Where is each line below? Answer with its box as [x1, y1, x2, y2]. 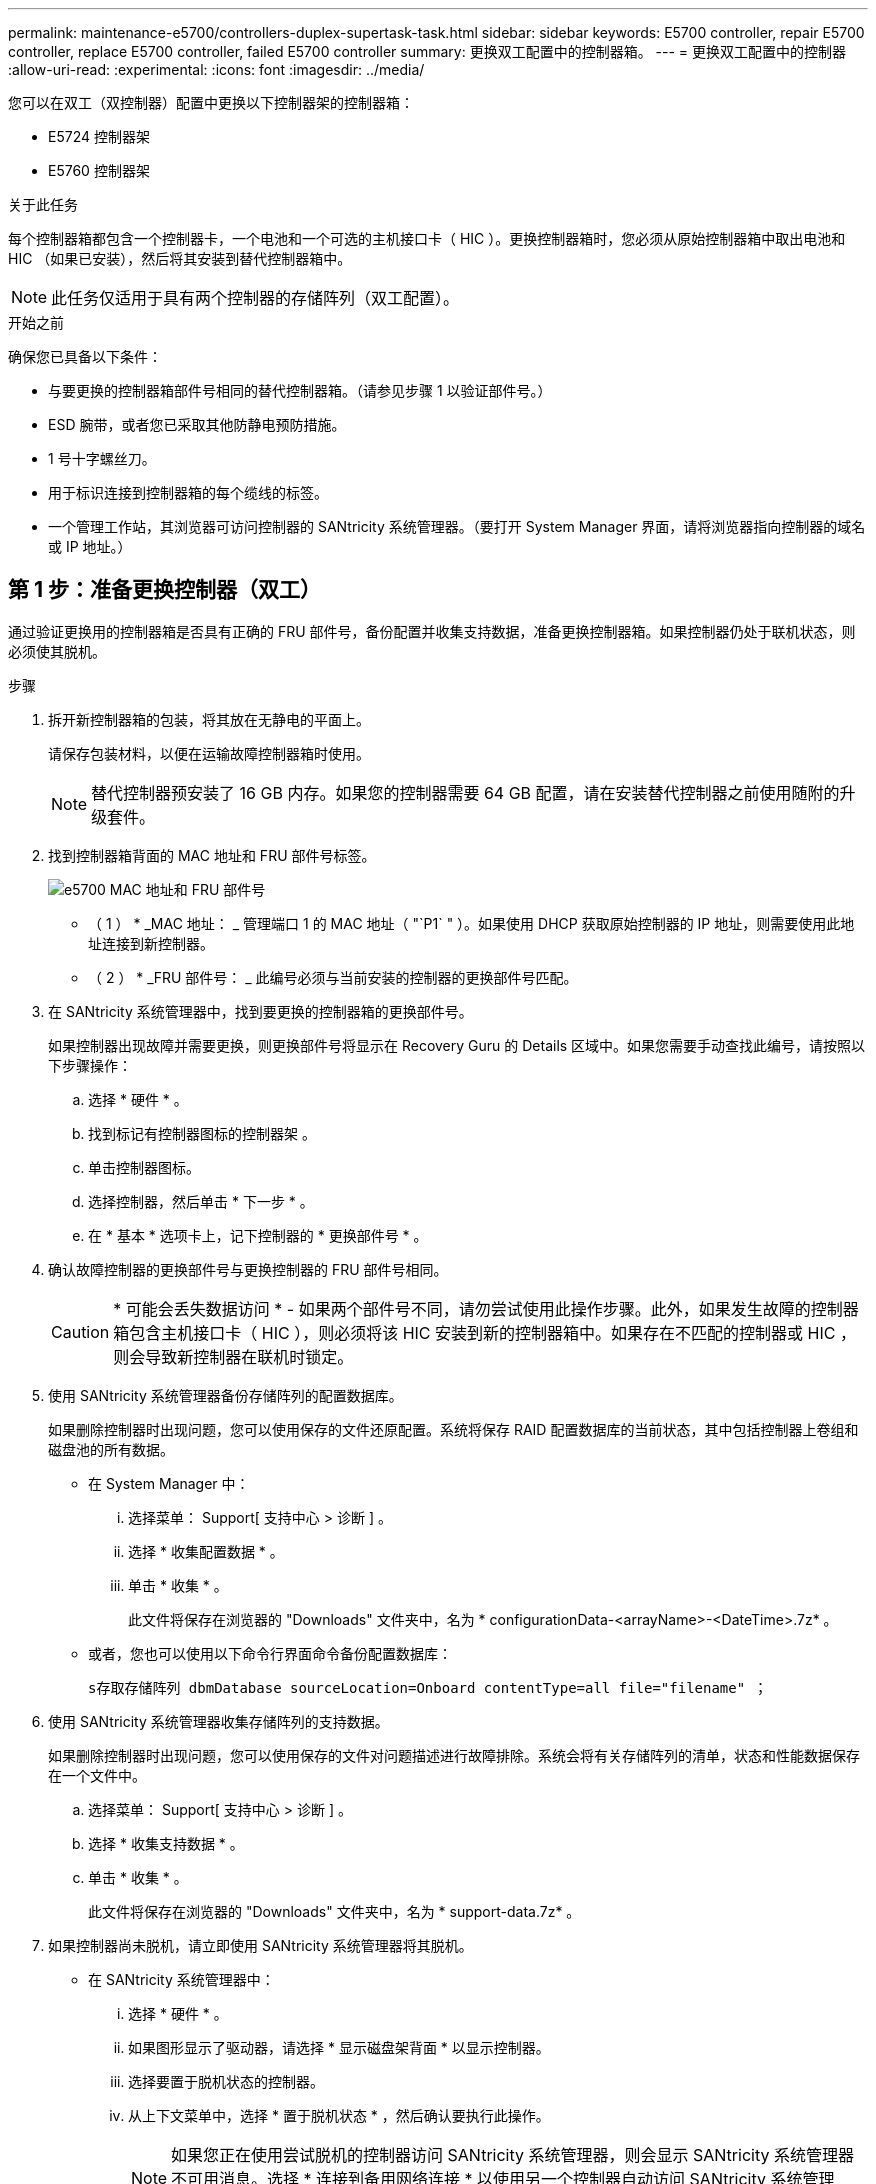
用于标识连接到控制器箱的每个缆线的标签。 [48, 484, 328, 501]
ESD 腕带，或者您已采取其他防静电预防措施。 [48, 416, 346, 433]
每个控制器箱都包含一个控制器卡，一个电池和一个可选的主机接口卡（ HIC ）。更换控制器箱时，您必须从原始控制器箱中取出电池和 [8, 230, 846, 247]
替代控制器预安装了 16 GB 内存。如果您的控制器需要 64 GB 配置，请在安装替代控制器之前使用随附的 [91, 782, 840, 803]
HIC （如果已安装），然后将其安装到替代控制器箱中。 [8, 250, 352, 267]
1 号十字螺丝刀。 [48, 450, 156, 467]
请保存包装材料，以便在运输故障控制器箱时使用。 [48, 744, 370, 762]
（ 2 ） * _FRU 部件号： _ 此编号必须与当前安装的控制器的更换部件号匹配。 [88, 968, 578, 986]
